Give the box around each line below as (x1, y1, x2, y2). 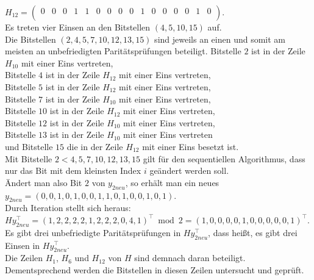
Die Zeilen (5, 251, 43, 264)
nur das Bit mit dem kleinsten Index (5, 164, 141, 177)
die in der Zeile (66, 140, 123, 153)
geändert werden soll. (149, 164, 229, 177)
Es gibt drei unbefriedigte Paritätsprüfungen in (5, 226, 181, 239)
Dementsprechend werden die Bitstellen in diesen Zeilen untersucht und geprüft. (5, 263, 304, 276)
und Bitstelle (5, 140, 53, 153)
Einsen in (5, 239, 40, 251)
